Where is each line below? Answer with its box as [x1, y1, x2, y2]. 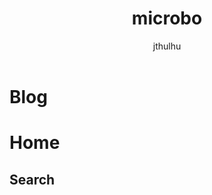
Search [9, 171, 56, 188]
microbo [131, 7, 203, 30]
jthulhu [152, 40, 182, 52]
